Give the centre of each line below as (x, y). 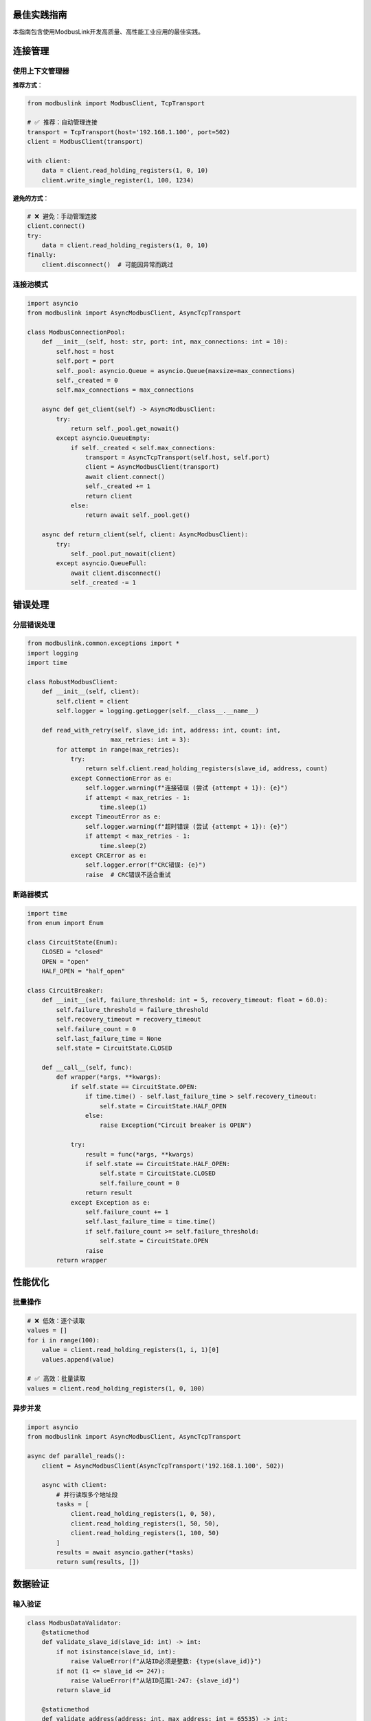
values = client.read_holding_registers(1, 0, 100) (116, 1388)
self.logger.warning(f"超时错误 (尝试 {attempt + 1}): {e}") (187, 826)
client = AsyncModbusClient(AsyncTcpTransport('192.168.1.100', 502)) (163, 1466)
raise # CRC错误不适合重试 (128, 875)
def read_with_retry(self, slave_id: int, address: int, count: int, (161, 730)
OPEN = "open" (65, 961)
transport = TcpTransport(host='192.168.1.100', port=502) (128, 132)
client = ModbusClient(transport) (85, 142)
